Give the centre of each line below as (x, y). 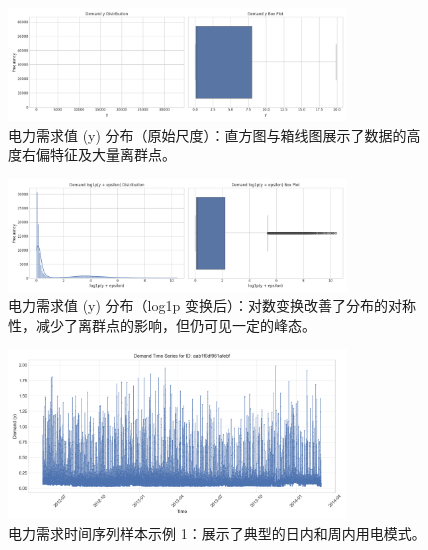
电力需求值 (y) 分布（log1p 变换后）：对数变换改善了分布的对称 (212, 305)
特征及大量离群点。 (112, 154)
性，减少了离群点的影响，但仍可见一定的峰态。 (162, 324)
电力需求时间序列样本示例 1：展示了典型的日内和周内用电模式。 (217, 532)
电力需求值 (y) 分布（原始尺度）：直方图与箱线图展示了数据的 (207, 134)
